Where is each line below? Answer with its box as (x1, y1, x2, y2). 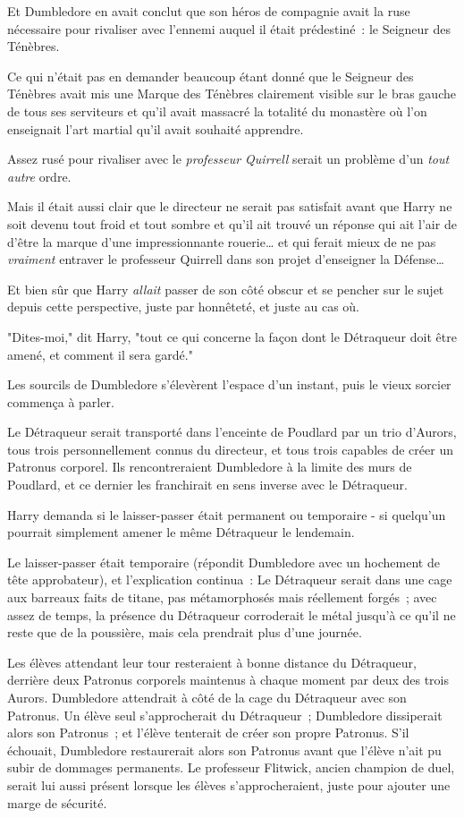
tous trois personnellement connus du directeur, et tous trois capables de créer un (7, 439, 453, 458)
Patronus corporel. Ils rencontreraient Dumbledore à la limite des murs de (7, 457, 412, 476)
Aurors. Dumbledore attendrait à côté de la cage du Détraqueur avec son (7, 688, 407, 706)
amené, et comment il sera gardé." (7, 345, 193, 363)
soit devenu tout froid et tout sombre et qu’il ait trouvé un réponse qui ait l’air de (7, 214, 457, 233)
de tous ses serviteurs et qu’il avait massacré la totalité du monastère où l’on (7, 101, 427, 120)
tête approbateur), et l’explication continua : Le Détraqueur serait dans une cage (7, 570, 452, 589)
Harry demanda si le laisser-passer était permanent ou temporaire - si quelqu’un (7, 505, 446, 524)
